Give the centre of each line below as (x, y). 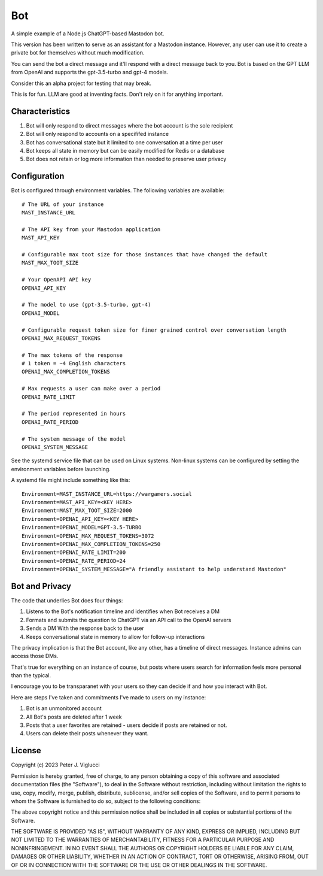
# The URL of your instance (63, 204)
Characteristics (41, 111)
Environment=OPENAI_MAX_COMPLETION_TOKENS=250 (91, 544)
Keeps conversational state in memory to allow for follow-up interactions (115, 636)
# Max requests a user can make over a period (91, 389)
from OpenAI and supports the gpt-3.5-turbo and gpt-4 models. (90, 72)
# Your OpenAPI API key (57, 280)
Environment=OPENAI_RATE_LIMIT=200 (74, 553)
